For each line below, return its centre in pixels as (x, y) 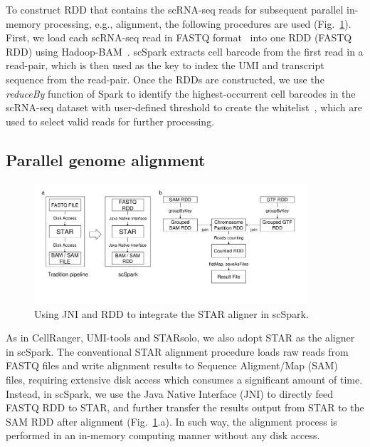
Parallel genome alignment (106, 159)
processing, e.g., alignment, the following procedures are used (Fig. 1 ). (198, 23)
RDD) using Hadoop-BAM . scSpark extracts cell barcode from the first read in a (185, 51)
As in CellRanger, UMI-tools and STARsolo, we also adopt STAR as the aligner (180, 338)
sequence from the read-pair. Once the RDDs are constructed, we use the (165, 79)
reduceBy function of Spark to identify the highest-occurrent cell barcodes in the (181, 93)
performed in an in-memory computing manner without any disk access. (163, 435)
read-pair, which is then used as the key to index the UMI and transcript (165, 65)
